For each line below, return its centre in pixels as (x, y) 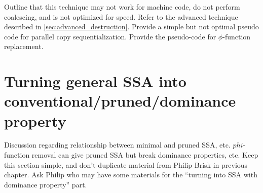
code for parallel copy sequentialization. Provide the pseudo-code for (110, 36)
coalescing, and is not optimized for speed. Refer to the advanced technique (121, 16)
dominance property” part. (46, 184)
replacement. (24, 46)
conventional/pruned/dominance (120, 101)
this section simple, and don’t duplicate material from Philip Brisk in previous (126, 164)
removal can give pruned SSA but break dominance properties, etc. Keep (145, 155)
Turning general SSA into (95, 81)
